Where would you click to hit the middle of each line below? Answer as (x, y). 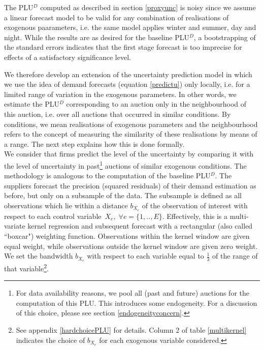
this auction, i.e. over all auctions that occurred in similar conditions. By (118, 114)
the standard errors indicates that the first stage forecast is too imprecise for (123, 47)
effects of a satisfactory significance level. (68, 57)
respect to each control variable (53, 216)
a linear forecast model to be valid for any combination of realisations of (117, 17)
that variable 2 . (26, 267)
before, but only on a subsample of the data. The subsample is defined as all (123, 195)
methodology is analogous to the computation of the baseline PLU (107, 176)
